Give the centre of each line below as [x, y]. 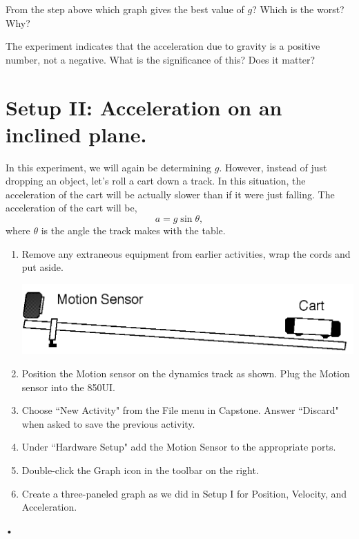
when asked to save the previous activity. [108, 423]
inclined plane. [76, 134]
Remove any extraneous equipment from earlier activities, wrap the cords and [186, 253]
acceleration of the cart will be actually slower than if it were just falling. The [170, 194]
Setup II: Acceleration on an [144, 107]
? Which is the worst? [298, 9]
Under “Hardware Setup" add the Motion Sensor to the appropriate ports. [179, 447]
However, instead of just [276, 167]
